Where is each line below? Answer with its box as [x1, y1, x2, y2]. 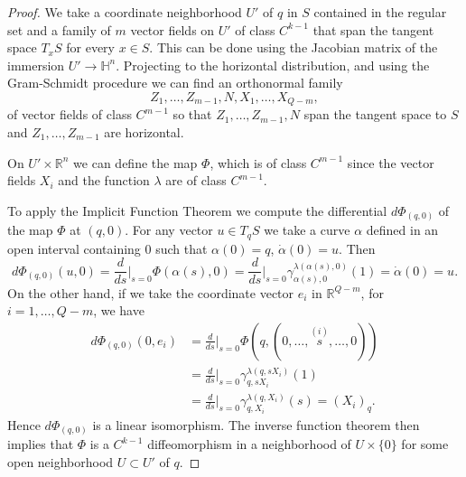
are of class [165, 171, 227, 190]
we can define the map [73, 153, 198, 172]
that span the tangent [312, 20, 434, 39]
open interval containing [7, 238, 141, 257]
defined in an [366, 220, 439, 239]
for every [66, 38, 115, 57]
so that [172, 105, 212, 124]
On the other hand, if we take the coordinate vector [7, 283, 294, 302]
